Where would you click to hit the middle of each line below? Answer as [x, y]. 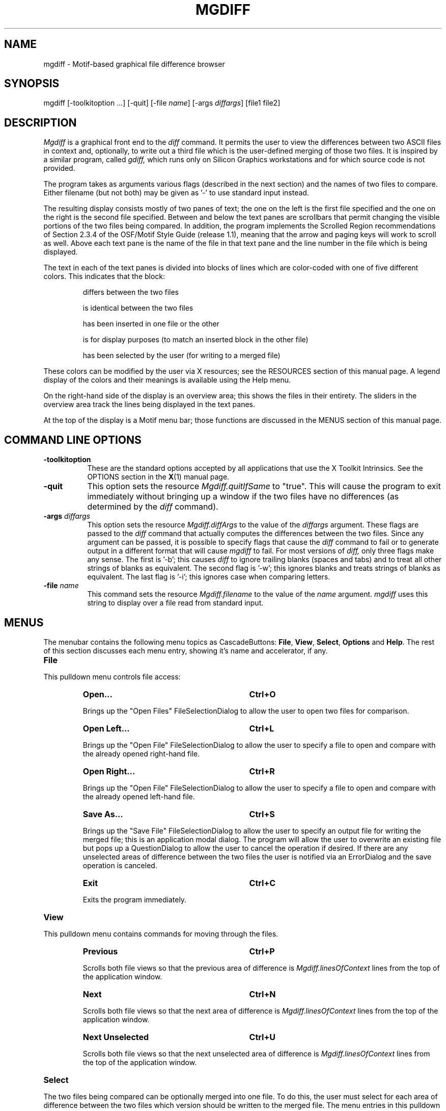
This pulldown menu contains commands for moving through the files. [161, 933]
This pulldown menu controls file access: [112, 676]
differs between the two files [131, 292]
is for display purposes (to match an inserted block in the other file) [196, 340]
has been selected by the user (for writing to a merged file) [182, 356]
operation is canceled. [120, 865]
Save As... [103, 814]
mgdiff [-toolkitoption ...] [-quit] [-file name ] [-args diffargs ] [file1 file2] [162, 103]
